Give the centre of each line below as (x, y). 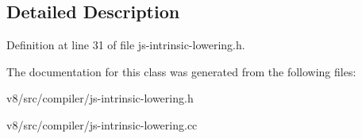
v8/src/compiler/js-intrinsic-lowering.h (100, 98)
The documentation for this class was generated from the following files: (181, 71)
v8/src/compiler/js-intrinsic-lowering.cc (102, 124)
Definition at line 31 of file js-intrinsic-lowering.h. (126, 45)
